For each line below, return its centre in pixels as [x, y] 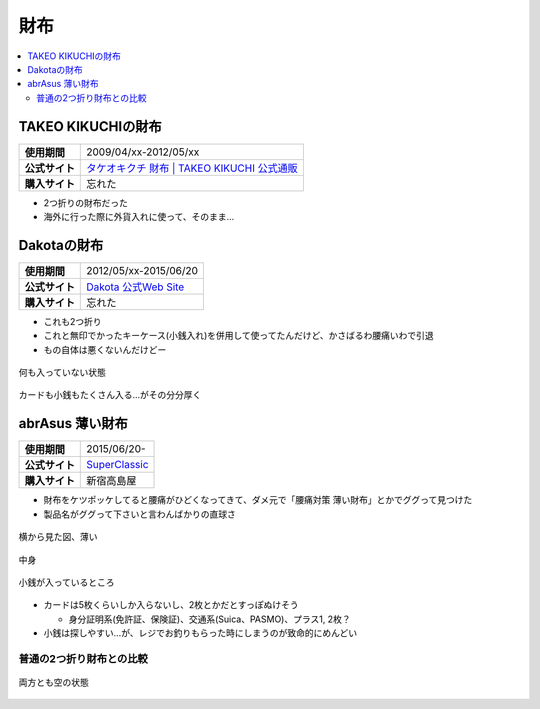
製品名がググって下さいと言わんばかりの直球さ [140, 514]
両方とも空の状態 [53, 682]
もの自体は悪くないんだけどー [105, 349]
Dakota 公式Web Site [135, 287]
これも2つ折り [72, 321]
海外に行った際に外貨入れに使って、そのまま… [139, 217]
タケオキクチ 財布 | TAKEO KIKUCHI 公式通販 [192, 168]
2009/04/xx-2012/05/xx [143, 152]
